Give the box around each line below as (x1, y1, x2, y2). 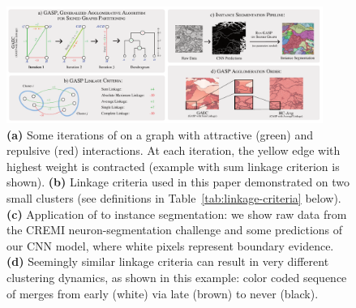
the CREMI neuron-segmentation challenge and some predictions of (6, 221, 343, 238)
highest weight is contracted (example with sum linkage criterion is (6, 157, 340, 174)
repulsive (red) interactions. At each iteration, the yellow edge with (6, 142, 341, 159)
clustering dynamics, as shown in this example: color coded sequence (6, 268, 347, 285)
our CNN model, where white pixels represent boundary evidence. (6, 237, 334, 254)
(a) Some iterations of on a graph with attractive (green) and (6, 126, 313, 143)
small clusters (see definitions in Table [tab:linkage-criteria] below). (6, 189, 341, 206)
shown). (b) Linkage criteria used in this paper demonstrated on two (6, 173, 350, 190)
